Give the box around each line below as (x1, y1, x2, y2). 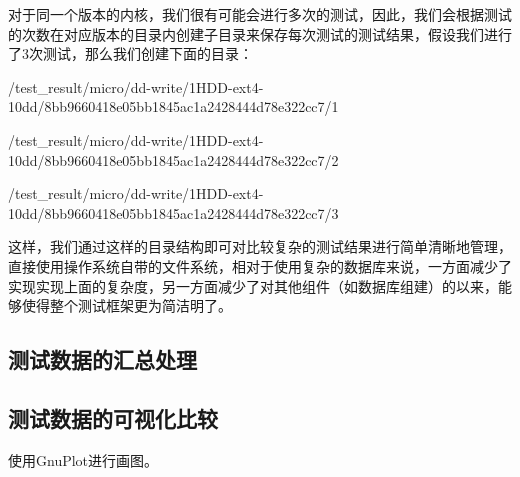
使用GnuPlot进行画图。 (8, 449, 159, 470)
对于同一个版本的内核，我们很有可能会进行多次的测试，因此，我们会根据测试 (8, 4, 512, 24)
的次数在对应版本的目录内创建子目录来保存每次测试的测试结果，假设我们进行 (8, 23, 512, 44)
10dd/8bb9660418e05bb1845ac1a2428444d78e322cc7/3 (8, 202, 339, 223)
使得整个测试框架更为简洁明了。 (21, 295, 232, 316)
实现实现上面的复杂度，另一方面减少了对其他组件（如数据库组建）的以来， (8, 275, 498, 296)
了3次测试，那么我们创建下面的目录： (8, 43, 253, 64)
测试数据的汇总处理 (8, 344, 197, 375)
